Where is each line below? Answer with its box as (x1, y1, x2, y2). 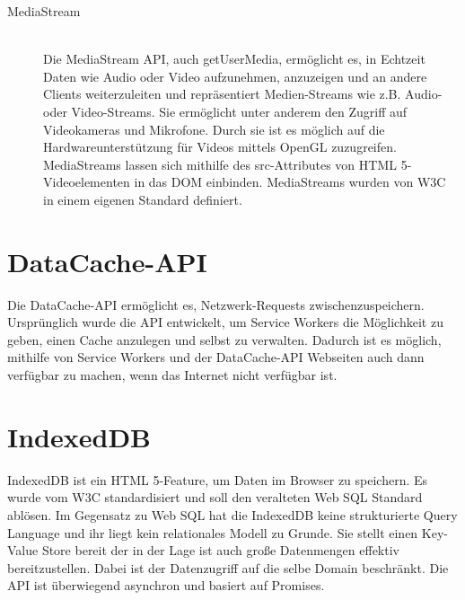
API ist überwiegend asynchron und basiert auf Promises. (7, 576, 325, 595)
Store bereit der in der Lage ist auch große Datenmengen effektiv (41, 541, 399, 560)
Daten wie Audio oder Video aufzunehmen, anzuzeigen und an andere (43, 66, 427, 85)
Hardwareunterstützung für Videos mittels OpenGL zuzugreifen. (43, 137, 397, 156)
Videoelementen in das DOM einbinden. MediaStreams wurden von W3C (43, 172, 446, 191)
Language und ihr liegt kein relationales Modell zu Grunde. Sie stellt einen (7, 523, 418, 542)
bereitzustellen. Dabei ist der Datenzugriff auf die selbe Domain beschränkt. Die (7, 558, 449, 577)
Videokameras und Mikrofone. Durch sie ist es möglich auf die (43, 119, 385, 138)
